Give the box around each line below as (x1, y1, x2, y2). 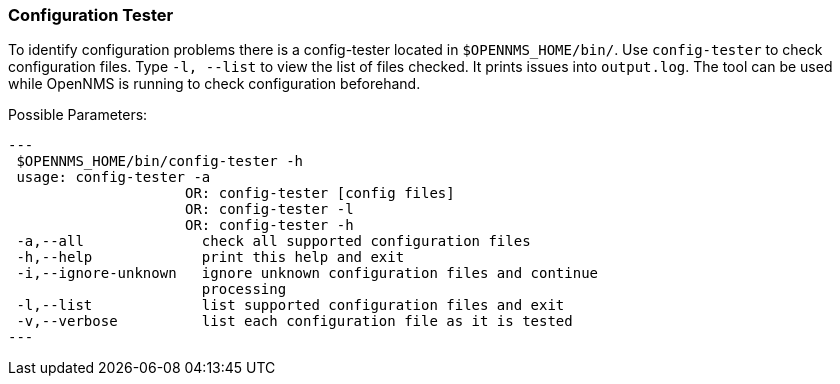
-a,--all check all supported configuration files (16, 233, 531, 250)
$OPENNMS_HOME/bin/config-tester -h (16, 153, 304, 170)
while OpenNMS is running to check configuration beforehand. (8, 75, 421, 93)
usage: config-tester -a (16, 169, 211, 186)
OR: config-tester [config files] (185, 185, 455, 202)
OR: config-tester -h (185, 217, 354, 234)
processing (201, 281, 287, 298)
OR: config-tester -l (185, 201, 354, 218)
